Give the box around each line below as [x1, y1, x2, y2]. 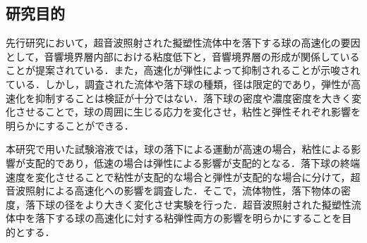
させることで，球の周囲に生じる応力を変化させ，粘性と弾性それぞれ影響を [15, 104, 361, 119]
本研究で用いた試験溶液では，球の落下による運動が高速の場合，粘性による [6, 142, 351, 156]
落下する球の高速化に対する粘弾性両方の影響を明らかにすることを [35, 211, 342, 225]
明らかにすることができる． [6, 118, 134, 132]
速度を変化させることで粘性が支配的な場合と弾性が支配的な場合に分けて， [6, 169, 351, 184]
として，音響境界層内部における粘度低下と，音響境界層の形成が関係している [6, 49, 360, 63]
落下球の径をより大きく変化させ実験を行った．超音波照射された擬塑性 [25, 197, 351, 211]
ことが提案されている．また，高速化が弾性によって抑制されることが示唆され [6, 63, 361, 77]
